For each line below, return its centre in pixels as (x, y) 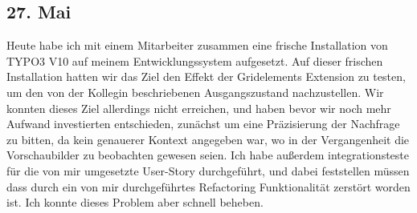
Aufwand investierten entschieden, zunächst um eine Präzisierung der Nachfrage (203, 124)
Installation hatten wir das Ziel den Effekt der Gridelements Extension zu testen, (206, 76)
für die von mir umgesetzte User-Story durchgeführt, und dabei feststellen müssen (208, 170)
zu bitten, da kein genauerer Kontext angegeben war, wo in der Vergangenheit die (208, 139)
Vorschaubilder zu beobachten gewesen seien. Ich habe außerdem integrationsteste (208, 155)
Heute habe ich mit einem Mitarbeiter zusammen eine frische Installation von (197, 45)
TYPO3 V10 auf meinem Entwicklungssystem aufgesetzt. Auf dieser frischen (195, 60)
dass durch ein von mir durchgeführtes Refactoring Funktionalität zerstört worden (208, 186)
